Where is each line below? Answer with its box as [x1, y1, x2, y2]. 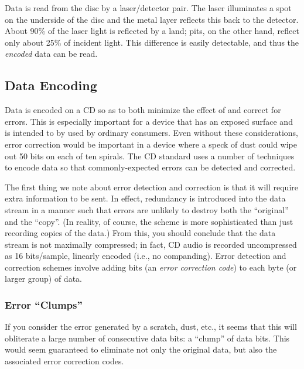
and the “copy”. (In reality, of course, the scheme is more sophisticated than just [5, 215, 293, 227]
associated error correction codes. [5, 355, 124, 367]
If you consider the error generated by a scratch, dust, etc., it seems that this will [5, 320, 297, 333]
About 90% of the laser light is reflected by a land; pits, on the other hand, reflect [5, 25, 299, 37]
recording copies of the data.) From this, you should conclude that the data [5, 227, 276, 239]
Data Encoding [5, 76, 97, 94]
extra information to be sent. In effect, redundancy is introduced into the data [5, 192, 286, 204]
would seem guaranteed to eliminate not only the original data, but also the [5, 343, 277, 356]
